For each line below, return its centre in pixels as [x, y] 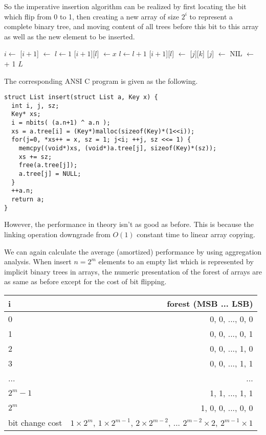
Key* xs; [26, 114]
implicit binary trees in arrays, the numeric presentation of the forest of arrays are [133, 271]
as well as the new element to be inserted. [70, 36]
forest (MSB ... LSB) [210, 303]
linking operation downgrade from [57, 234]
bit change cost [35, 422]
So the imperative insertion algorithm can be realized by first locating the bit [125, 6]
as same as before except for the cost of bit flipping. [85, 281]
